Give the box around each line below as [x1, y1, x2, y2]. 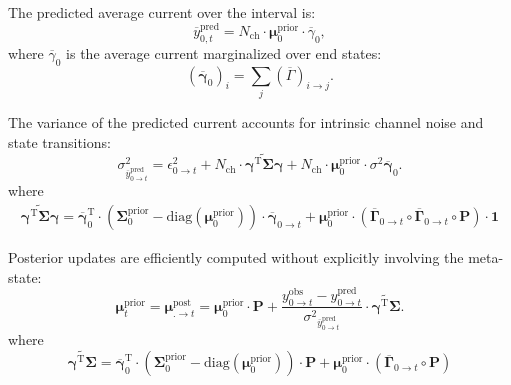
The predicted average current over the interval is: [8, 2, 316, 22]
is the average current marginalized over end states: [66, 42, 382, 63]
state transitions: [8, 131, 111, 152]
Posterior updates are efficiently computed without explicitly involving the [8, 247, 464, 268]
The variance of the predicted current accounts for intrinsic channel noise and [8, 111, 484, 132]
